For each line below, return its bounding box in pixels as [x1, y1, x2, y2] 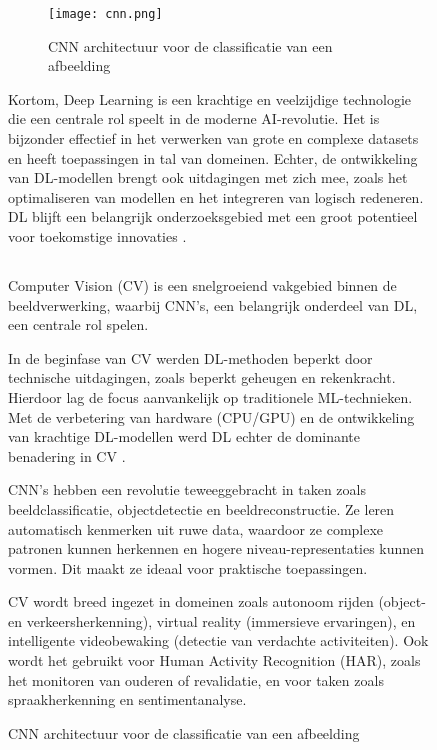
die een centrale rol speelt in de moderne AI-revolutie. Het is [8, 108, 380, 129]
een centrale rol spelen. [8, 314, 149, 335]
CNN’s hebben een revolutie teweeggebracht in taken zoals [8, 479, 366, 500]
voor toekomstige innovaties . [8, 226, 187, 246]
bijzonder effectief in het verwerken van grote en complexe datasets [8, 128, 419, 149]
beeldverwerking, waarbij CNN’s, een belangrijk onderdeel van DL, [8, 294, 418, 315]
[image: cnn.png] [48, 7, 163, 21]
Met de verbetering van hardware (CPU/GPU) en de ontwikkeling [8, 406, 415, 427]
